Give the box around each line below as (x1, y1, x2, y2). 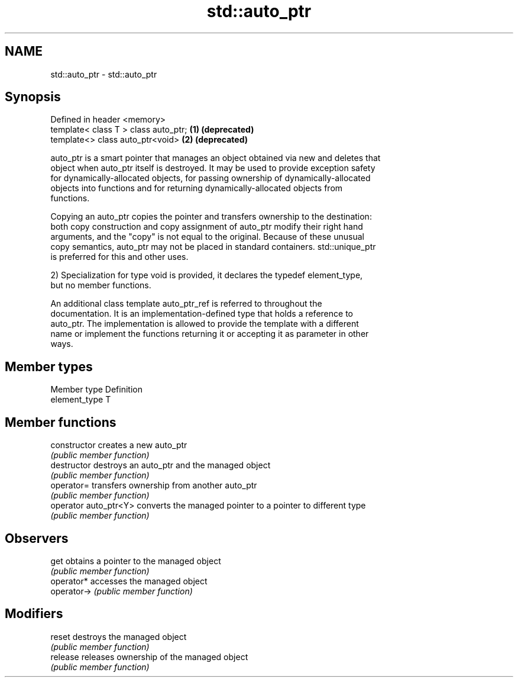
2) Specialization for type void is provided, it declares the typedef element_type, (50, 270, 363, 281)
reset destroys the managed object (50, 631, 187, 642)
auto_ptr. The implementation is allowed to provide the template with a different (50, 319, 359, 329)
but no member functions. (50, 280, 151, 291)
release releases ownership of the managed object (50, 651, 248, 662)
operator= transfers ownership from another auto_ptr (50, 480, 257, 491)
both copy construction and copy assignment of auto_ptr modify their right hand (50, 221, 363, 232)
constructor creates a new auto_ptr (50, 440, 187, 451)
